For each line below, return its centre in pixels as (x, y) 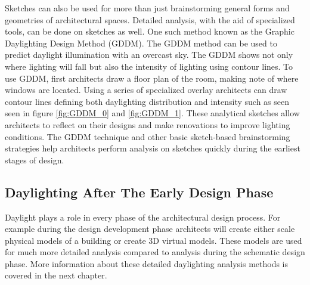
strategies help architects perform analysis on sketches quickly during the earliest (153, 148)
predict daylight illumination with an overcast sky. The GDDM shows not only (149, 55)
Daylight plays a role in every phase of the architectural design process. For (143, 217)
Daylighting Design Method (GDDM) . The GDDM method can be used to (141, 43)
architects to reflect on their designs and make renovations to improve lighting (148, 124)
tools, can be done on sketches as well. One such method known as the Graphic (150, 31)
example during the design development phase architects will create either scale (150, 229)
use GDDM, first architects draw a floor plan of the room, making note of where (152, 78)
